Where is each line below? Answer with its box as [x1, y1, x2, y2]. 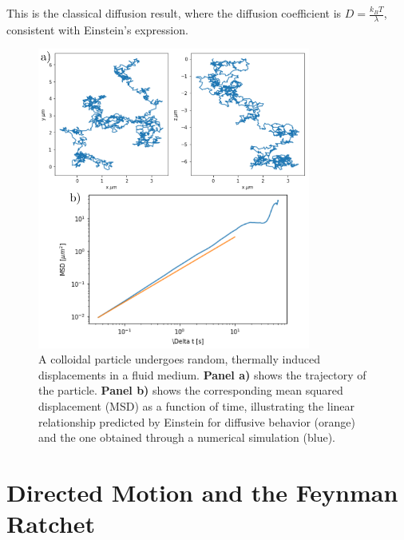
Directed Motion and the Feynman [6, 475, 398, 508]
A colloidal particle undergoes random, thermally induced [38, 351, 320, 367]
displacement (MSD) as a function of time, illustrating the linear [38, 397, 355, 414]
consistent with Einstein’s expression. [6, 21, 188, 38]
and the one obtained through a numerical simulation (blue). [38, 429, 335, 446]
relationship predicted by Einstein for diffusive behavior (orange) [38, 413, 355, 430]
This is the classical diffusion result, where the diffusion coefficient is [6, 5, 342, 21]
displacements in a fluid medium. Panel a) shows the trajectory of [38, 366, 366, 383]
